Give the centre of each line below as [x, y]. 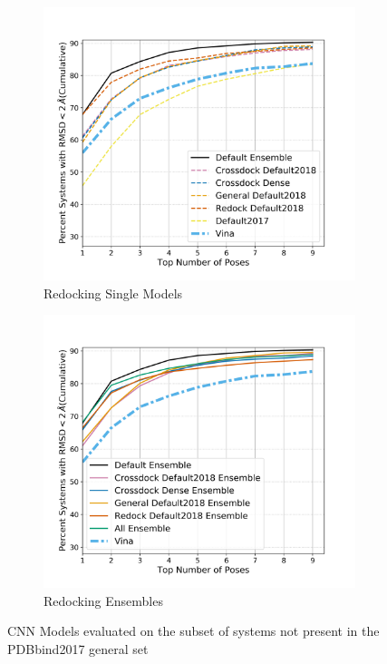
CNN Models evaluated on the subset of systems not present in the [193, 631]
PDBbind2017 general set [78, 648]
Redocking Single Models [113, 293]
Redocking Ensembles [103, 600]
